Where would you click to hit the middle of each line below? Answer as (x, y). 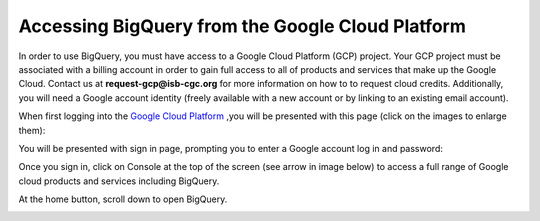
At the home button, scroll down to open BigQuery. (123, 199)
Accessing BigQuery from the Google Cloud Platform (242, 26)
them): (32, 130)
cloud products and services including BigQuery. (119, 181)
